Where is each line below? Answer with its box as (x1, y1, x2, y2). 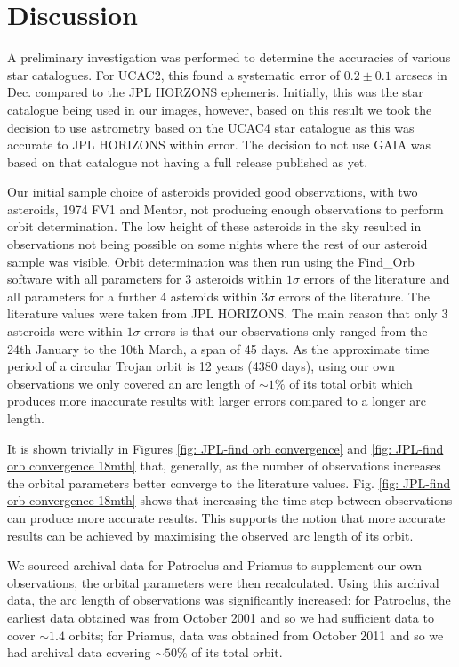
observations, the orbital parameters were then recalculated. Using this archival (7, 573, 439, 591)
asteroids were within (7, 322, 123, 341)
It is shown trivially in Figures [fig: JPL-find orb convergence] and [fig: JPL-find (7, 438, 444, 457)
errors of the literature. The (278, 286, 431, 305)
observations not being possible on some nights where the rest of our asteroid (7, 235, 428, 253)
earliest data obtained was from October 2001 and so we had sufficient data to (7, 607, 434, 626)
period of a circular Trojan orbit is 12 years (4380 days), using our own (7, 357, 395, 375)
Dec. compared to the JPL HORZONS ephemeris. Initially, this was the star (7, 83, 423, 101)
